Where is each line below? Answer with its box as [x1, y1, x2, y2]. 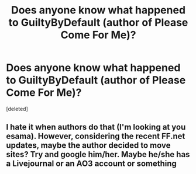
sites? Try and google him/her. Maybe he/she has [6, 149, 190, 159]
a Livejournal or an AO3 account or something [6, 159, 177, 169]
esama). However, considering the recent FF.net [6, 131, 185, 141]
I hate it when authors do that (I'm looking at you [6, 122, 186, 132]
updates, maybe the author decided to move [6, 141, 171, 151]
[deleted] [6, 105, 28, 112]
